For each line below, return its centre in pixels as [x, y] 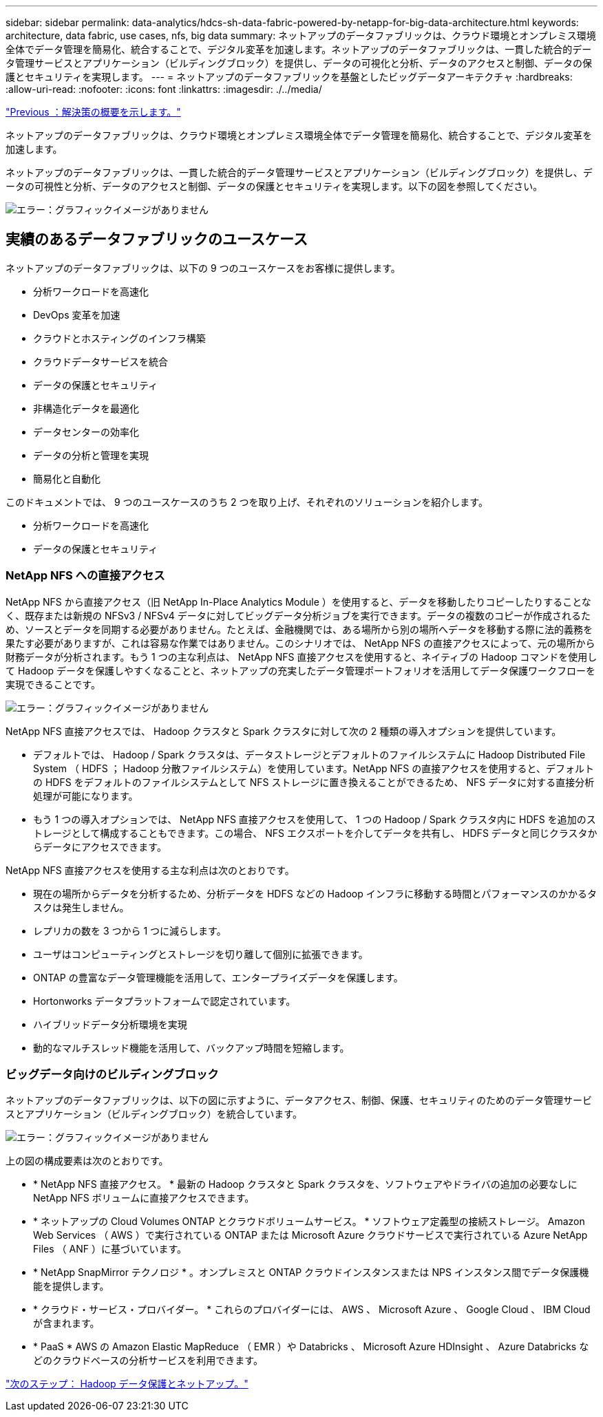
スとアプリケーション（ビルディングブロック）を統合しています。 [154, 1114]
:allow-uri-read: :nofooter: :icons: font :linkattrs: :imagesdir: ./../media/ [164, 89]
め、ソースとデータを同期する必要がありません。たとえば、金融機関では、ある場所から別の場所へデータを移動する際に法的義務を [299, 629]
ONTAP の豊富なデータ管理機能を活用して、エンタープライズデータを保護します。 [218, 977]
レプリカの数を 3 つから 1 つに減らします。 [130, 930]
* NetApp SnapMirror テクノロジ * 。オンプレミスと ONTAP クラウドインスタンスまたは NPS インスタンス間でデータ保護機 [311, 1272]
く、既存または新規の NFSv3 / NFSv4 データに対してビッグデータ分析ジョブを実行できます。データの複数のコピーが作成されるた [298, 615]
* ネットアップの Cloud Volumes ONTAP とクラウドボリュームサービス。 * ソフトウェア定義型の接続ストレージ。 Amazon [309, 1222]
